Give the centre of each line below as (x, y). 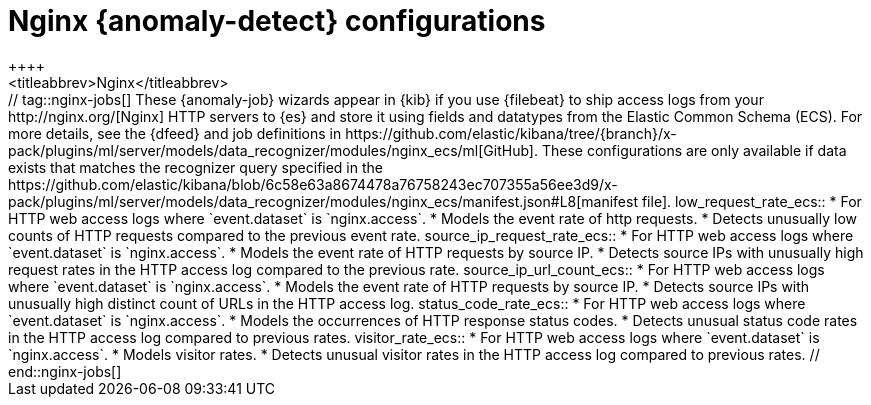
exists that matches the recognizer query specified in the (195, 167)
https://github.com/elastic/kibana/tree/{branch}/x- (511, 133)
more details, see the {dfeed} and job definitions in (175, 133)
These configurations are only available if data (694, 150)
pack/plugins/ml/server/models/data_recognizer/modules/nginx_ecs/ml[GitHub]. (273, 150)
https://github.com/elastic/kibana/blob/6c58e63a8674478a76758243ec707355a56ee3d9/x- (313, 184)
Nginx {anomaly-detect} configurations (277, 21)
